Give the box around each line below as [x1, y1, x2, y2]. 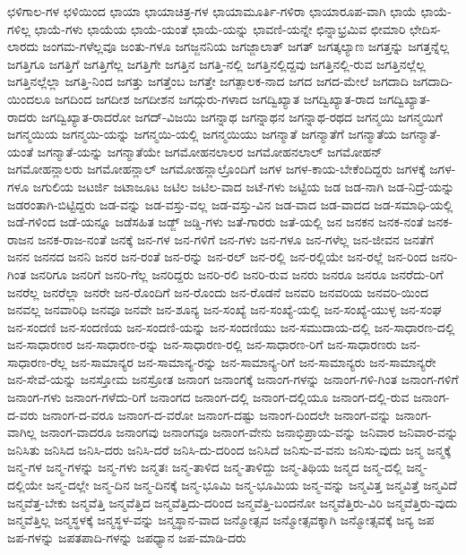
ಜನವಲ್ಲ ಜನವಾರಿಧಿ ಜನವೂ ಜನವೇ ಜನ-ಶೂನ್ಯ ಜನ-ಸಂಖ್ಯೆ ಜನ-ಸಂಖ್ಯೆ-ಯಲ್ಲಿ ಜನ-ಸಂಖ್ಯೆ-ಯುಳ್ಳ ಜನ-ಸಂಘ [7, 300, 442, 319]
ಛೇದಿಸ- [410, 19, 441, 38]
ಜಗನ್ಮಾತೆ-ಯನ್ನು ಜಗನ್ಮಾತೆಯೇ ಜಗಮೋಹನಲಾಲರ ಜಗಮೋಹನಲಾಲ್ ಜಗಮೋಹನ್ [37, 141, 383, 160]
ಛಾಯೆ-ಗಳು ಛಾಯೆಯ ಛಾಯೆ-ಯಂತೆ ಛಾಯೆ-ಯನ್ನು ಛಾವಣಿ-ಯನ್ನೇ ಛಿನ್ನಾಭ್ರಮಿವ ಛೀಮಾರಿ [34, 19, 406, 38]
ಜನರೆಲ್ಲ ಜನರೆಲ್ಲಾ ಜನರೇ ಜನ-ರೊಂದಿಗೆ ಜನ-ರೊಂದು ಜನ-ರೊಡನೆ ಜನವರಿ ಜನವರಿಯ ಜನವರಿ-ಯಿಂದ [7, 282, 429, 301]
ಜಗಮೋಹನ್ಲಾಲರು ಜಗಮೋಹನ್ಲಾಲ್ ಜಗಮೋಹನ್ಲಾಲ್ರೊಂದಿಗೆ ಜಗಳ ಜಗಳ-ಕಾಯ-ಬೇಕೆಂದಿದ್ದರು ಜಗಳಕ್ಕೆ [7, 159, 426, 178]
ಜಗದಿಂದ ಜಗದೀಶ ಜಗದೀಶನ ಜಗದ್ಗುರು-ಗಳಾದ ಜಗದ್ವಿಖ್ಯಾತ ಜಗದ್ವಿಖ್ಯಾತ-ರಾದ [54, 89, 375, 107]
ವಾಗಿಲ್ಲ [7, 423, 37, 441]
